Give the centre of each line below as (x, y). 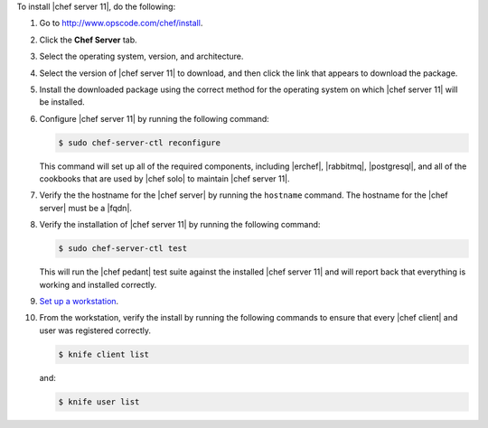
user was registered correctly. (95, 330)
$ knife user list (99, 401)
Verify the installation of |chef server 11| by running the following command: (180, 225)
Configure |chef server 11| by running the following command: (155, 118)
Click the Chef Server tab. (88, 40)
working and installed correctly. (98, 284)
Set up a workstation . (79, 302)
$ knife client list (103, 354)
